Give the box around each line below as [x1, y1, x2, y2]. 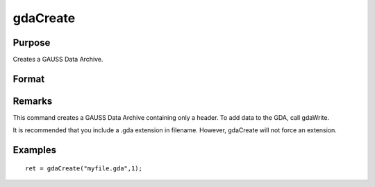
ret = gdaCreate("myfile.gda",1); [25, 164, 142, 172]
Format [12, 73, 45, 84]
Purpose [12, 37, 51, 48]
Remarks [12, 95, 53, 107]
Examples [12, 144, 57, 156]
